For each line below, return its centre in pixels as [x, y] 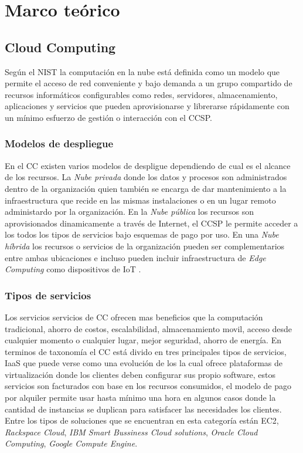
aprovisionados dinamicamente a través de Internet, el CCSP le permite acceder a [151, 223]
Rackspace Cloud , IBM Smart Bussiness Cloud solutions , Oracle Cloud [131, 432]
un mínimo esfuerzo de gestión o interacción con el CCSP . [108, 117]
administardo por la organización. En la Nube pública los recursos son [130, 212]
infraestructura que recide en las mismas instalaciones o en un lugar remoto [140, 200]
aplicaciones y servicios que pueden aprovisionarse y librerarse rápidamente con [147, 106]
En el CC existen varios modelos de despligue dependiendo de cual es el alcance [148, 165]
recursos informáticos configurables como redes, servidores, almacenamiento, [141, 94]
